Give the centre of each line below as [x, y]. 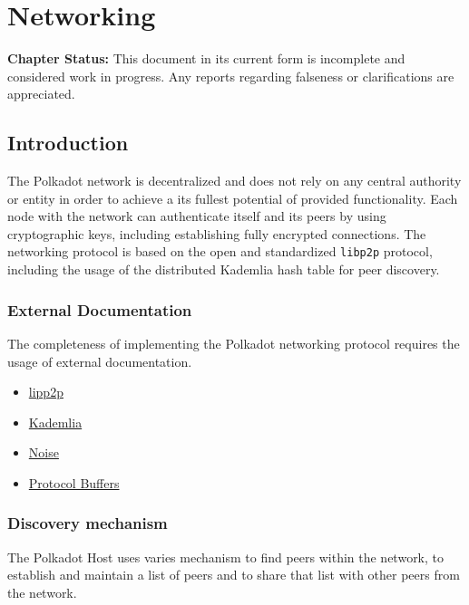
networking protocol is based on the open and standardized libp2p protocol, [220, 251]
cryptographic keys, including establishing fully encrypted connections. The [217, 233]
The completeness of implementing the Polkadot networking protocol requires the [234, 343]
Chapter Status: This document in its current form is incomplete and [206, 58]
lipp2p [46, 392]
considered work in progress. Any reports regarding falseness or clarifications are [231, 76]
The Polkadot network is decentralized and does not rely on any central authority [234, 181]
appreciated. [41, 94]
